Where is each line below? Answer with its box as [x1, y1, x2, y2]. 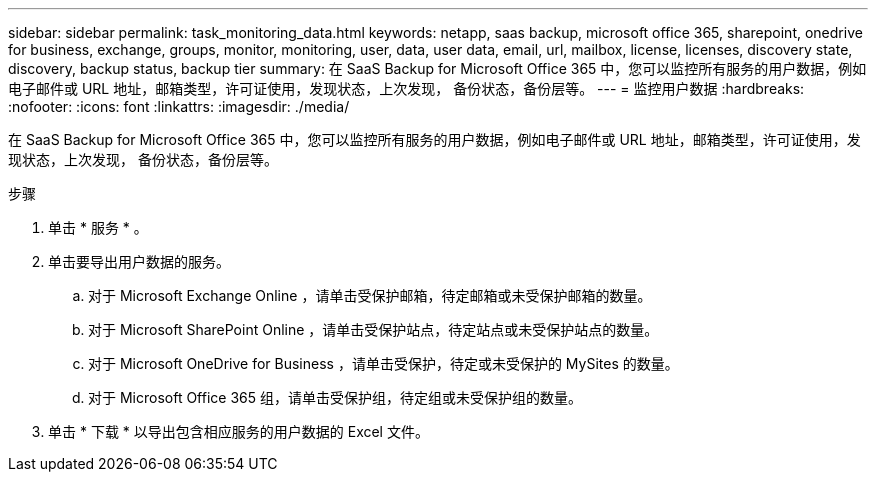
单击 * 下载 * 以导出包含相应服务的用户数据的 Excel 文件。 [48, 423, 429, 440]
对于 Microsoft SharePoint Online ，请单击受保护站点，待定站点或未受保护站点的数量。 [88, 321, 659, 338]
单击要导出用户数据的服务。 [48, 253, 230, 270]
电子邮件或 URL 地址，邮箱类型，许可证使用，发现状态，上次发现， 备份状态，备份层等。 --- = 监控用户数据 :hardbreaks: [8, 80, 805, 97]
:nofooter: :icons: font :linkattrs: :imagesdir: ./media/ [8, 98, 350, 115]
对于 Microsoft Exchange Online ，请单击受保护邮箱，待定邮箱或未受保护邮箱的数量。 [88, 287, 652, 304]
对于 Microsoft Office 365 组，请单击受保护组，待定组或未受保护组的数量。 [88, 389, 582, 406]
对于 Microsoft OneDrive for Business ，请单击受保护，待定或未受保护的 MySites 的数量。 [88, 355, 679, 372]
